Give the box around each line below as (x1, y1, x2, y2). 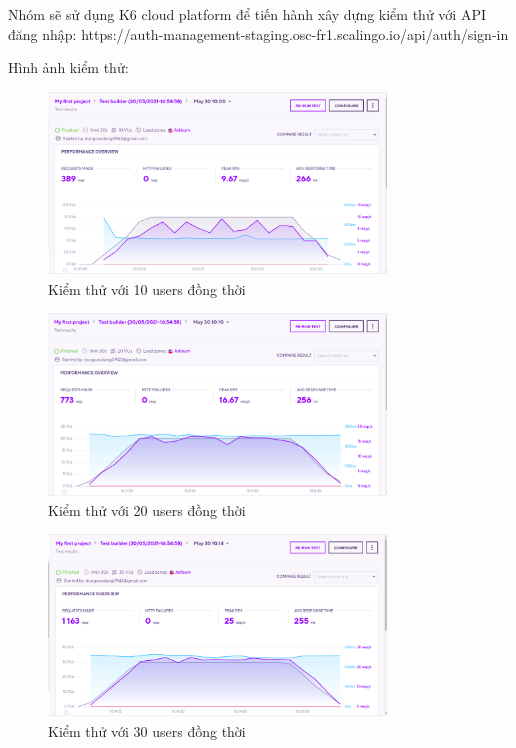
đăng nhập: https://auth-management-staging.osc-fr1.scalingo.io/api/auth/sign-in (8, 23, 509, 44)
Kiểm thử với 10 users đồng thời (48, 278, 246, 299)
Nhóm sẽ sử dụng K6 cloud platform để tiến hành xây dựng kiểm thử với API (8, 4, 486, 24)
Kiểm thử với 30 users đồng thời (48, 721, 246, 742)
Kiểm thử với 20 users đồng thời (48, 499, 246, 520)
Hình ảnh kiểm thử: (8, 57, 129, 78)
